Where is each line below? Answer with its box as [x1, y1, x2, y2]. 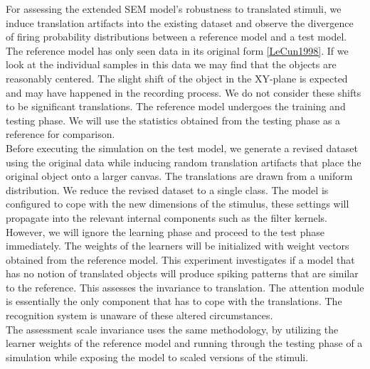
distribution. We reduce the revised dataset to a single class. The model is [6, 182, 329, 197]
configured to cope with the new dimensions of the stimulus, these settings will [6, 196, 349, 211]
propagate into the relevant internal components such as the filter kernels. [6, 210, 327, 225]
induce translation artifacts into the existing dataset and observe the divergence [6, 15, 354, 30]
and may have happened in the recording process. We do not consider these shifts [6, 85, 361, 100]
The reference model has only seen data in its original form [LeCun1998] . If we [6, 43, 349, 58]
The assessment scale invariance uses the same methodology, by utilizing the [6, 321, 339, 336]
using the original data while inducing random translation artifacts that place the [6, 154, 361, 169]
